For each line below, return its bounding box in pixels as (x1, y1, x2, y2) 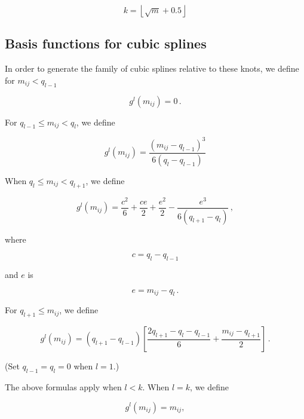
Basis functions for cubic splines (5, 34, 207, 53)
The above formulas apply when (5, 380, 122, 393)
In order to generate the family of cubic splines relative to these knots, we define (5, 62, 299, 75)
